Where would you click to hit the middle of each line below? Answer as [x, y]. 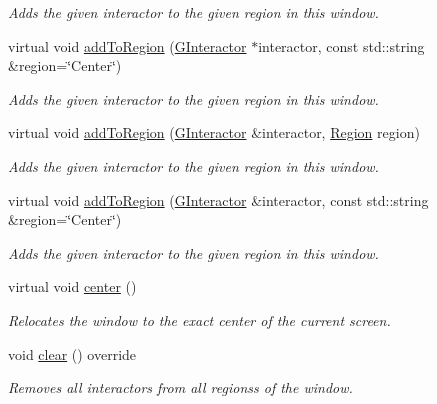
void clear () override [72, 353]
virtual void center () [72, 286]
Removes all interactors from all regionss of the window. [180, 387]
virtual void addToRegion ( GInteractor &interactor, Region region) [214, 132]
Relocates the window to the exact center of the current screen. [199, 319]
